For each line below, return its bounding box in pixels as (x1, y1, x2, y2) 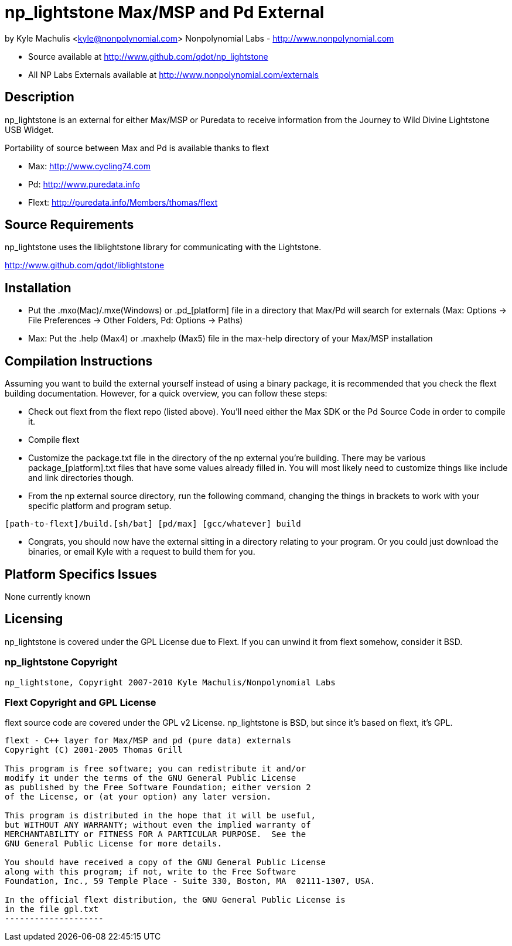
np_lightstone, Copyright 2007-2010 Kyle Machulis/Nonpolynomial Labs (5, 677, 336, 687)
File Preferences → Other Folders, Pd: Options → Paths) (28, 315, 243, 326)
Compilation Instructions (5, 353, 153, 368)
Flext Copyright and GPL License (5, 696, 156, 708)
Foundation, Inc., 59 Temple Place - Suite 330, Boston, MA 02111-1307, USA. (5, 876, 376, 886)
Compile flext (28, 435, 80, 445)
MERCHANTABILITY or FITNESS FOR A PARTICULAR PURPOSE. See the (5, 829, 306, 839)
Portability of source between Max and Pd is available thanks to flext (5, 142, 269, 153)
